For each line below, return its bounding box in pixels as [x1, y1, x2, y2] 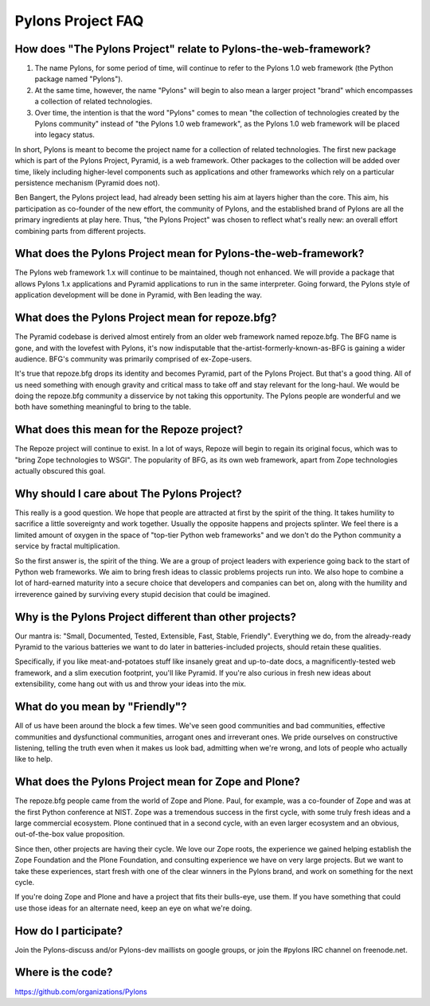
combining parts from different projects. [14, 226, 147, 236]
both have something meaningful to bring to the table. [14, 402, 191, 411]
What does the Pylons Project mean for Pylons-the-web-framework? [14, 247, 365, 260]
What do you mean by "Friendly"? [14, 700, 187, 714]
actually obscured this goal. [14, 466, 106, 476]
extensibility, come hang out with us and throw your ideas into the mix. [14, 679, 247, 688]
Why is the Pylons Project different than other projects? [14, 610, 296, 624]
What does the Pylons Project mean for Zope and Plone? [14, 775, 300, 789]
